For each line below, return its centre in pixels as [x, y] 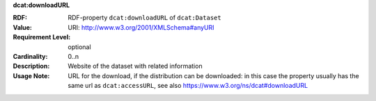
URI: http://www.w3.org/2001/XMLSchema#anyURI [141, 27]
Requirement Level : [42, 37]
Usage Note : [31, 75]
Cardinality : [30, 56]
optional [79, 47]
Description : [31, 66]
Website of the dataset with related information [135, 66]
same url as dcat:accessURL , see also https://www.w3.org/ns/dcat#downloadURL [188, 86]
